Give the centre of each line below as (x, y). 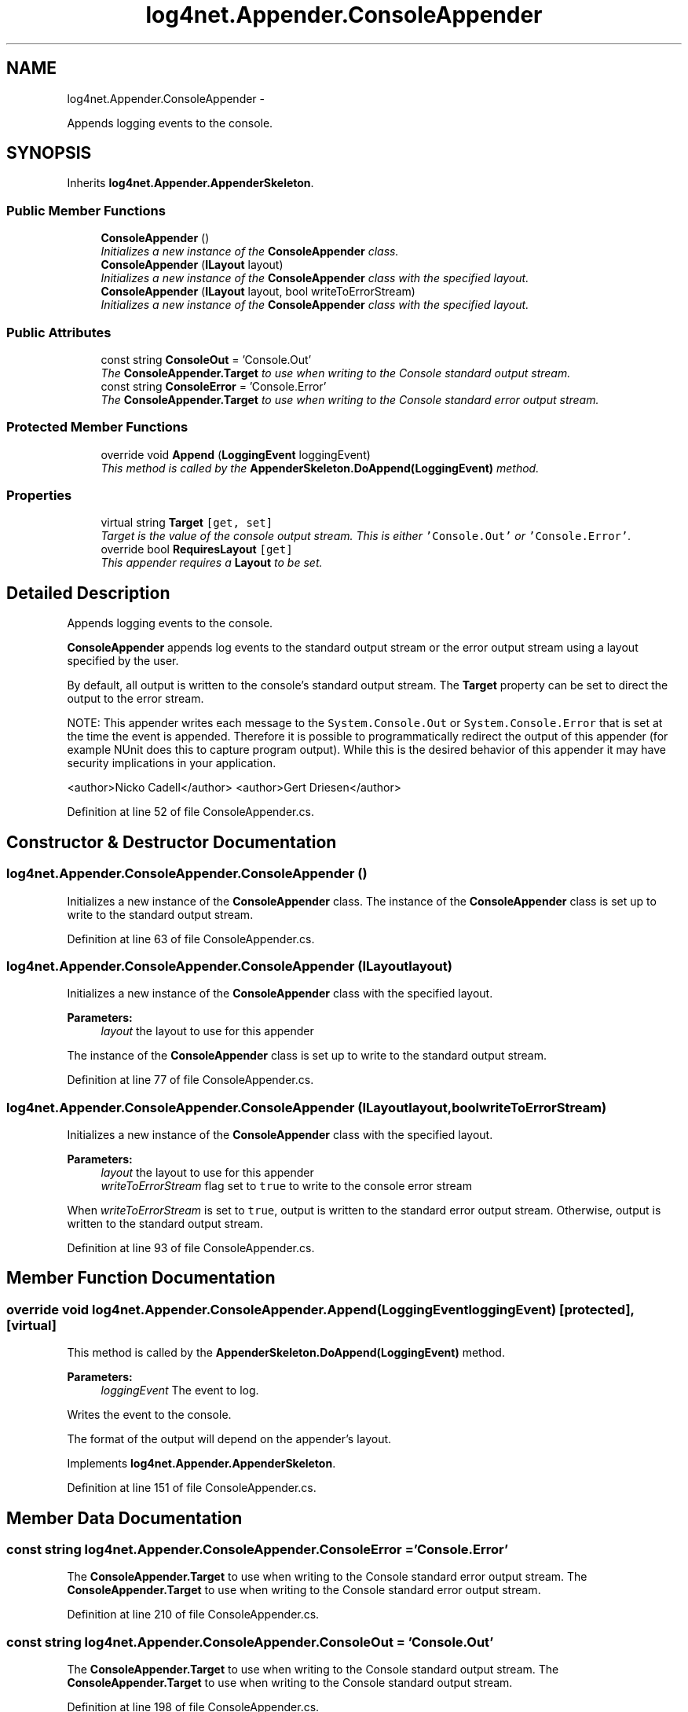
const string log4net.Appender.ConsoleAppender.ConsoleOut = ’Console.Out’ (250, 1642)
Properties (39, 496)
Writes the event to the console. (149, 1415)
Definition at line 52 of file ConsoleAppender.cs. (190, 812)
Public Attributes (59, 332)
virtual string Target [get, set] (187, 523)
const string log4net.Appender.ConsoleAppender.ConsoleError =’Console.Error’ (258, 1550)
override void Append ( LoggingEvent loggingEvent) (236, 454)
